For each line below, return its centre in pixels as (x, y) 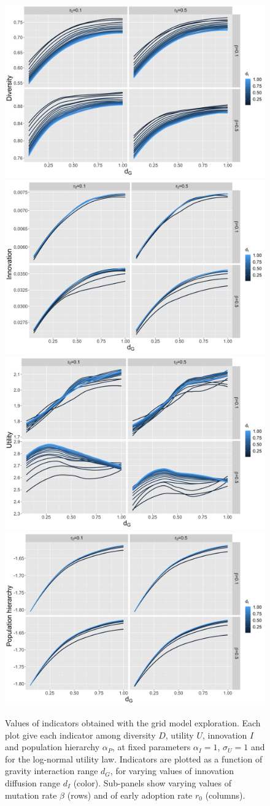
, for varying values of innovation (172, 771)
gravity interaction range (52, 771)
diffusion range (33, 782)
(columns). (225, 795)
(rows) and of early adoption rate (130, 795)
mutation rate (31, 795)
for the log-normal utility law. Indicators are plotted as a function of (134, 758)
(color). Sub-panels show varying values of (152, 782)
